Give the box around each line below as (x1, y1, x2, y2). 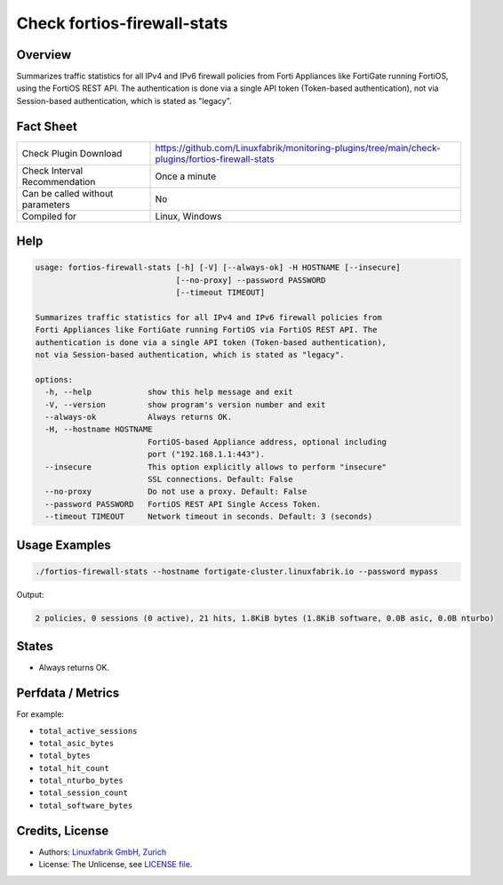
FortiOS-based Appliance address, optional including (147, 437, 387, 447)
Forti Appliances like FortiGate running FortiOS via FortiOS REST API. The (35, 325, 378, 335)
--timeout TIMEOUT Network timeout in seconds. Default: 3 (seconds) (44, 511, 373, 522)
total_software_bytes (38, 801, 133, 810)
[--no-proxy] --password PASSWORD (175, 275, 326, 285)
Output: (16, 589, 44, 599)
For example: (16, 709, 65, 720)
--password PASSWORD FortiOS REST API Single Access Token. (44, 499, 322, 509)
